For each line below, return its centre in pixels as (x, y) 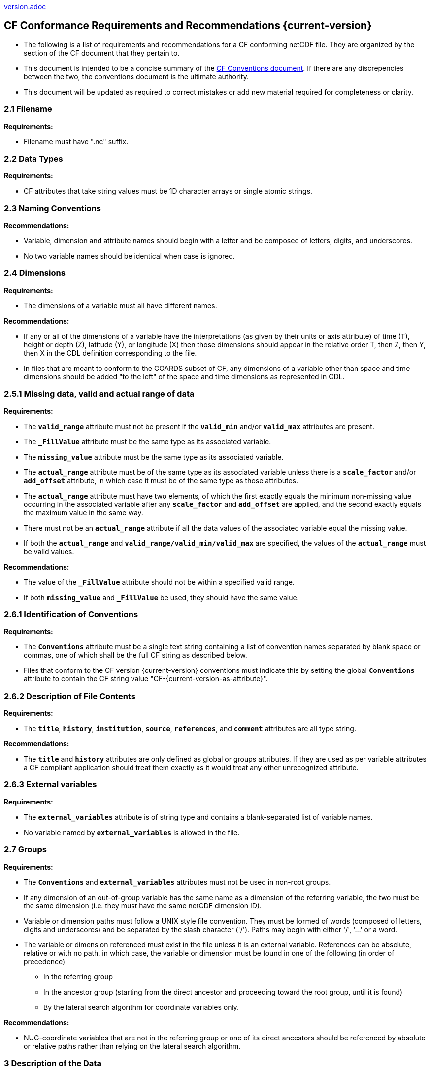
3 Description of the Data (53, 1063)
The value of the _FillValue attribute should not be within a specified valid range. (159, 582)
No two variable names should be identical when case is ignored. (129, 256)
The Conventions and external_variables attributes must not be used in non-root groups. (177, 882)
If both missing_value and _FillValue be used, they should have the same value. (161, 597)
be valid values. (49, 551)
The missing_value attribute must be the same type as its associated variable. (154, 457)
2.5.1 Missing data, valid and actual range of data (99, 394)
